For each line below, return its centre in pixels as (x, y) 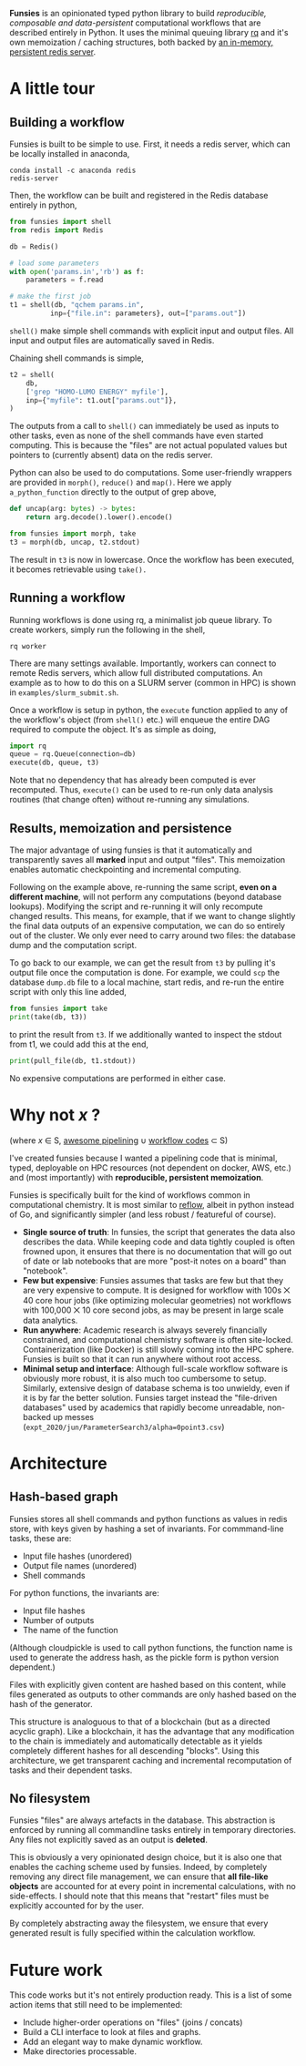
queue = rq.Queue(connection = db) (73, 754)
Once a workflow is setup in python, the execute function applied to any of (149, 710)
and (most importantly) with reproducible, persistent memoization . (137, 1177)
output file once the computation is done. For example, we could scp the (145, 972)
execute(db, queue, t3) (55, 763)
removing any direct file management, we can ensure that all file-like (139, 1877)
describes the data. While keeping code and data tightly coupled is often (159, 1242)
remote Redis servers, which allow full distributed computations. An (136, 672)
